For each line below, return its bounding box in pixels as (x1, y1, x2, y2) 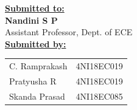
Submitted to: (5, 2, 65, 14)
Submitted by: (5, 37, 66, 50)
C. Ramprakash (9, 60, 68, 72)
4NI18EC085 (76, 89, 123, 102)
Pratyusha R (9, 74, 57, 87)
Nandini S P (5, 13, 58, 26)
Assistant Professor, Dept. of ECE (5, 26, 133, 38)
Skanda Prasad (9, 89, 65, 102)
